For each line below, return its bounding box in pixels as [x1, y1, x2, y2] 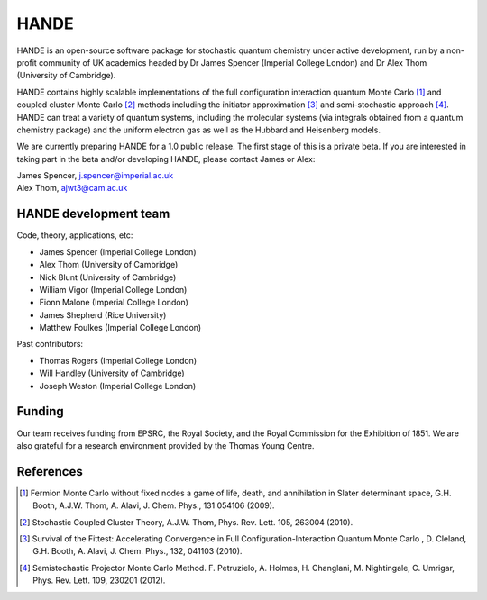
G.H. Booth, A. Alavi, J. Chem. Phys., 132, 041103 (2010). [32, 546, 243, 557]
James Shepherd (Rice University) [39, 309, 167, 320]
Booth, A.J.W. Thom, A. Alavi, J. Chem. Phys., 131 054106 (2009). [32, 500, 275, 511]
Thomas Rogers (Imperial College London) [39, 355, 198, 366]
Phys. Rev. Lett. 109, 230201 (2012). [32, 575, 166, 586]
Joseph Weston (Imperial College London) [39, 380, 197, 391]
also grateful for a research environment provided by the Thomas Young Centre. [16, 440, 315, 450]
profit [16, 57, 38, 68]
